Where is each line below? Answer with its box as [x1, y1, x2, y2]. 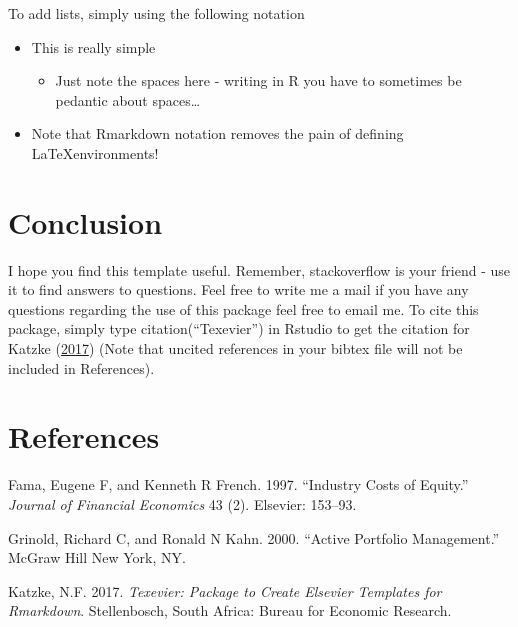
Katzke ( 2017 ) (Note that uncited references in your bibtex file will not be [8, 338, 463, 359]
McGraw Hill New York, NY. [8, 547, 186, 568]
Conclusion [8, 201, 163, 242]
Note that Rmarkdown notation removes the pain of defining [31, 123, 404, 144]
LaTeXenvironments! [31, 142, 159, 163]
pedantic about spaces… [55, 89, 201, 110]
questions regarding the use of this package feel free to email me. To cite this [8, 298, 479, 319]
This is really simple [31, 36, 156, 57]
